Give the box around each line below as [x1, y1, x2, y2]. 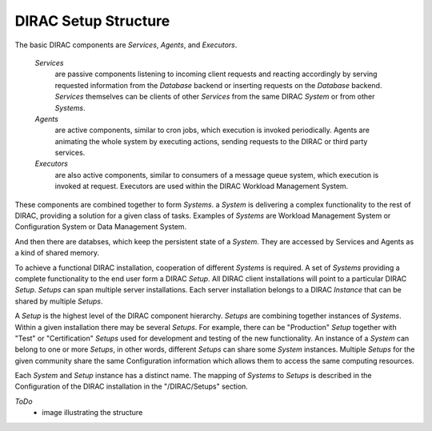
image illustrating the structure [42, 408, 143, 417]
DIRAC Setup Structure [14, 12, 170, 30]
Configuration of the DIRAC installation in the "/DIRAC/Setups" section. [14, 381, 248, 392]
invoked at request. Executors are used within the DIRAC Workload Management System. [54, 181, 349, 191]
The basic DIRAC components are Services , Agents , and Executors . [14, 40, 238, 50]
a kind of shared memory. [14, 248, 100, 258]
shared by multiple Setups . [14, 296, 103, 306]
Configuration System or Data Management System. [14, 222, 187, 232]
